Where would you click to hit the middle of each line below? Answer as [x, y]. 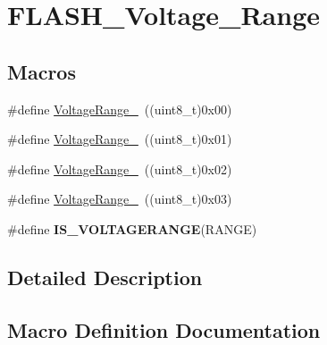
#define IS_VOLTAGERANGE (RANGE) [132, 228]
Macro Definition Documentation [164, 329]
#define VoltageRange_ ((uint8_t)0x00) [120, 109]
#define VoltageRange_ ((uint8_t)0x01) [120, 139]
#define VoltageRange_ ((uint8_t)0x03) [120, 199]
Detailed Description [105, 277]
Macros [42, 71]
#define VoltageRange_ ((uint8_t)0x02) [120, 168]
